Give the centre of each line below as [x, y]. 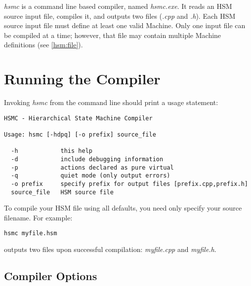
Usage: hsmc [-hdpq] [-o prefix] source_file [80, 135]
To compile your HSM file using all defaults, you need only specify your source [123, 208]
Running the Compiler [82, 79]
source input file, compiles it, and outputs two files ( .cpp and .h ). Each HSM [120, 16]
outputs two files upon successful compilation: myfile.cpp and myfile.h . [110, 249]
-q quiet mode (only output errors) [91, 176]
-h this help [52, 151]
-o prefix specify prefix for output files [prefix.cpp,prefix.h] [129, 184]
